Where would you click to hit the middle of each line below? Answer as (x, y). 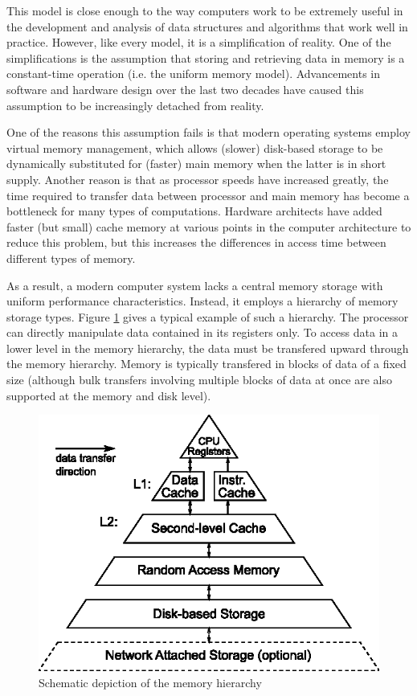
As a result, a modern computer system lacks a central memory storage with (195, 285)
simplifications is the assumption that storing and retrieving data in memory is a (206, 57)
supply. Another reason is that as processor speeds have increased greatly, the (198, 179)
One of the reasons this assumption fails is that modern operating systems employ (208, 132)
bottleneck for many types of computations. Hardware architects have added (194, 211)
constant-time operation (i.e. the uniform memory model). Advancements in (193, 74)
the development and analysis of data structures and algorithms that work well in (207, 26)
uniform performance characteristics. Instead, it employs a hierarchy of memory (202, 301)
